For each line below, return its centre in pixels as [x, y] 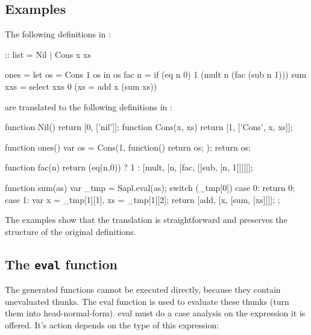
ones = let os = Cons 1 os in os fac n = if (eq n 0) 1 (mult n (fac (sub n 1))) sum [156, 74]
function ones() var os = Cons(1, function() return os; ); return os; [128, 147]
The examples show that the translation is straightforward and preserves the [146, 220]
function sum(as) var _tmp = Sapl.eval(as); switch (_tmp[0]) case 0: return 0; [150, 187]
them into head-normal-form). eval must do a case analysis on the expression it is [155, 313]
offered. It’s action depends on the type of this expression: [112, 324]
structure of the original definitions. [71, 231]
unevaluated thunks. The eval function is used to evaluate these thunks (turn [147, 301]
